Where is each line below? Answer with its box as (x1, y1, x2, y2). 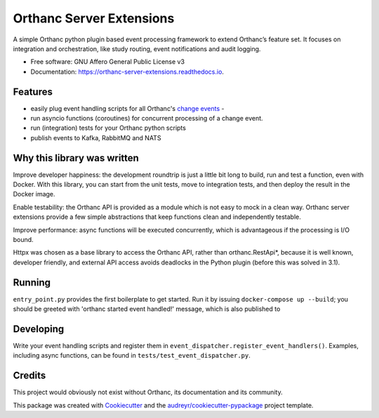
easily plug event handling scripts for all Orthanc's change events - (30, 104, 225, 112)
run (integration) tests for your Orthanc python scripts (30, 123, 186, 133)
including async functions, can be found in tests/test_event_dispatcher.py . (13, 351, 251, 360)
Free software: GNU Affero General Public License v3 (30, 58, 185, 66)
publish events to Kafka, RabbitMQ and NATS (30, 133, 161, 142)
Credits (13, 370, 46, 382)
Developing (13, 323, 65, 335)
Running (13, 276, 51, 288)
